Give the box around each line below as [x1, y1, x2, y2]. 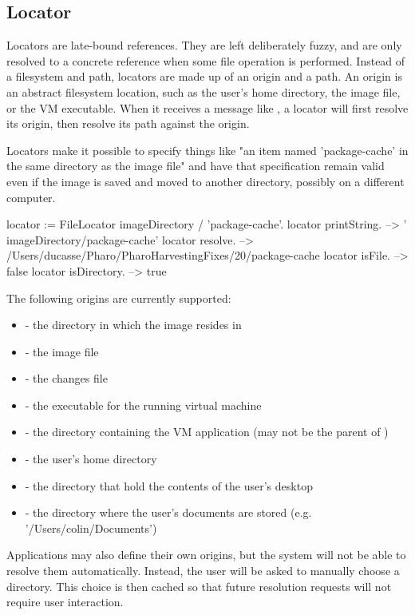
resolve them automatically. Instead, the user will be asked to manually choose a [6, 562, 400, 579]
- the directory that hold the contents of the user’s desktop [25, 477, 313, 494]
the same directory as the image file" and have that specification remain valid [6, 157, 385, 174]
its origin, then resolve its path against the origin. [6, 115, 250, 132]
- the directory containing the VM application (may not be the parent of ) [25, 423, 389, 440]
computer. [6, 188, 56, 205]
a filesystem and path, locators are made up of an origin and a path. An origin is [6, 68, 402, 85]
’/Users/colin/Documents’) [25, 519, 157, 536]
